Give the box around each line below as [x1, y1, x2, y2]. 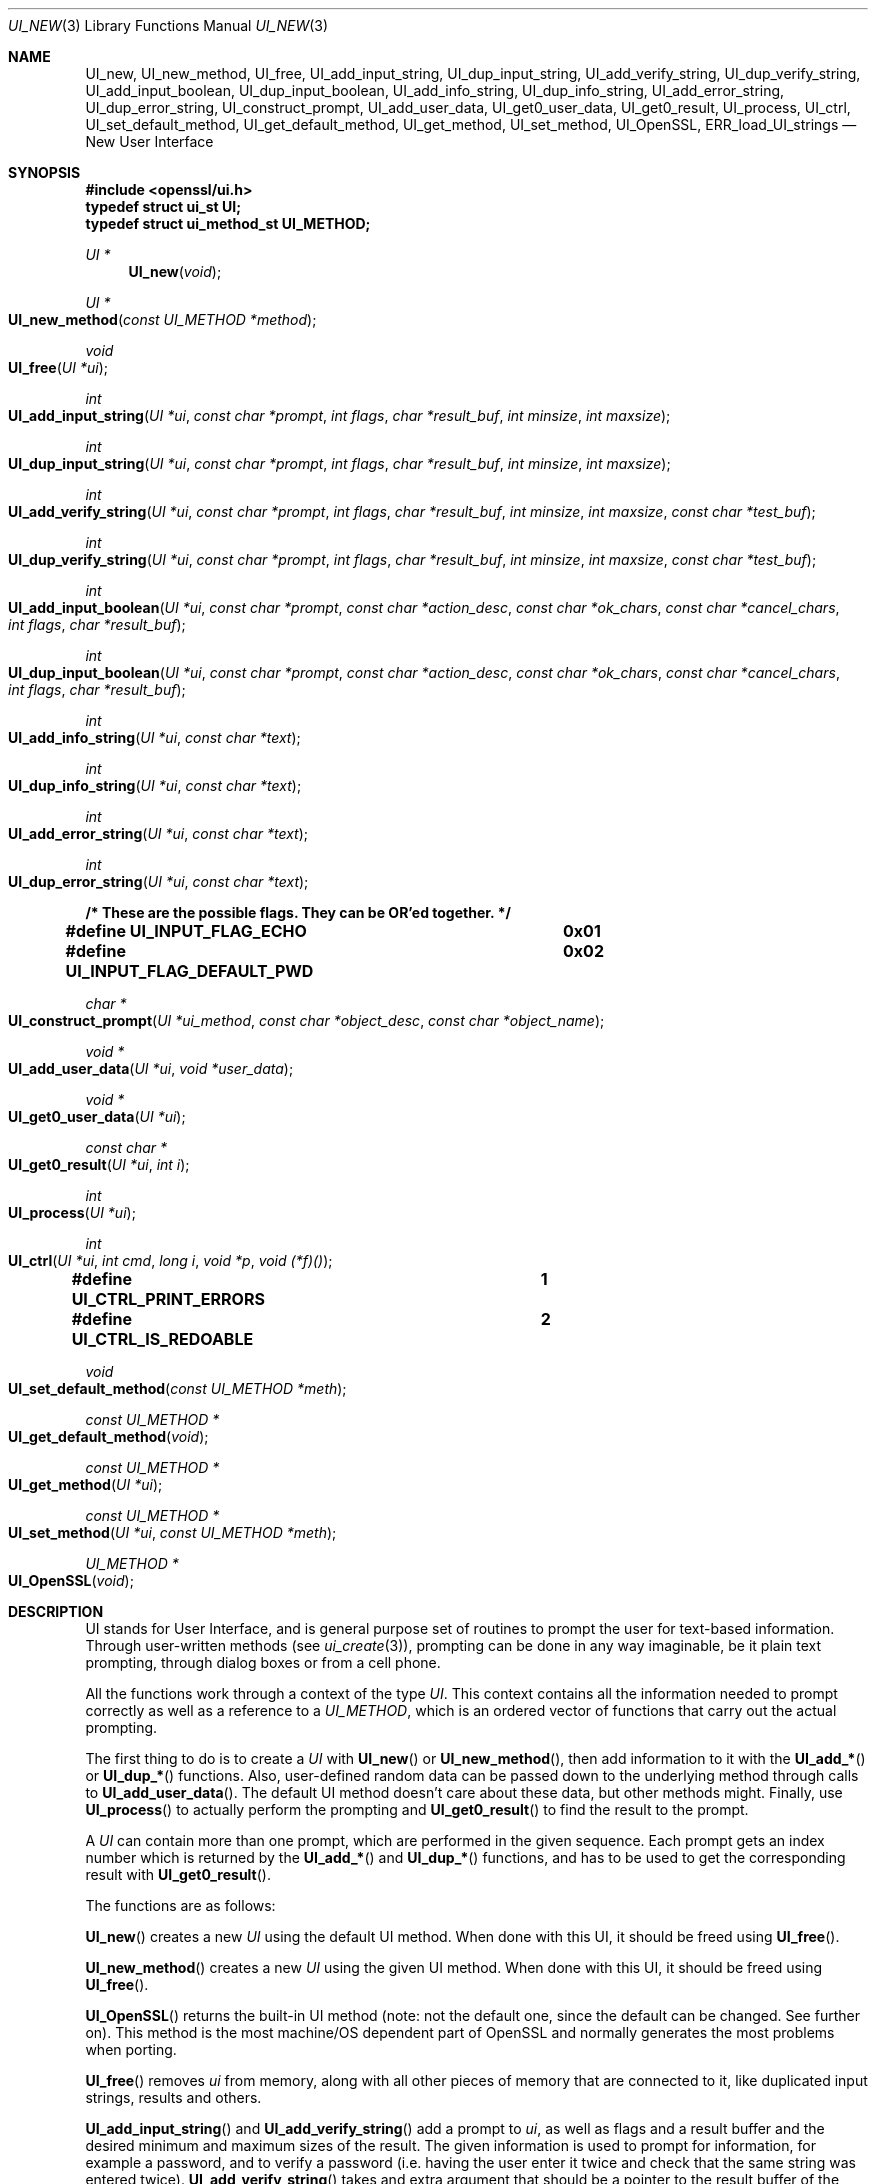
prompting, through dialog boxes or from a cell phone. [85, 1654, 441, 1671]
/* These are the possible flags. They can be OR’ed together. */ [85, 904, 511, 921]
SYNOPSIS [8, 164, 81, 181]
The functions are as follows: [85, 1897, 276, 1914]
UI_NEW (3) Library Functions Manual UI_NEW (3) [8, 17, 329, 34]
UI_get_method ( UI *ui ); [8, 1476, 163, 1493]
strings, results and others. [85, 2089, 262, 2106]
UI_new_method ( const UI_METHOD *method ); [8, 311, 317, 328]
